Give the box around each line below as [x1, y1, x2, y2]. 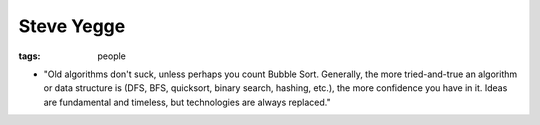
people [97, 50, 127, 62]
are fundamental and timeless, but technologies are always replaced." [43, 96, 331, 108]
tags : [18, 50, 41, 62]
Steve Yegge [18, 15, 126, 37]
